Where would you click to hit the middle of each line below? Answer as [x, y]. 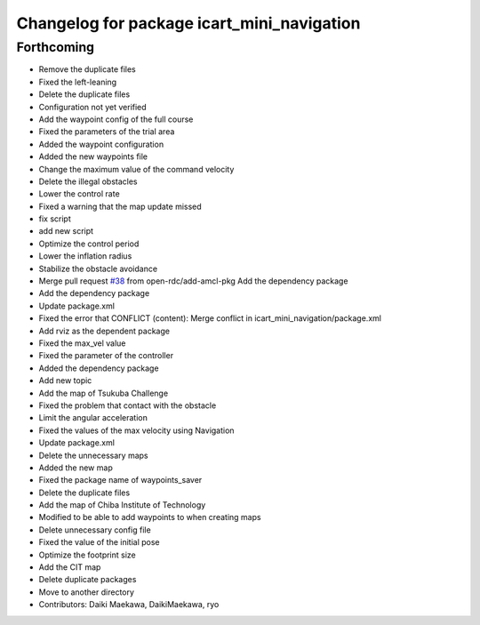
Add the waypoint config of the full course [116, 119]
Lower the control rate [79, 194]
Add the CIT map [70, 567]
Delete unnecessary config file [95, 530]
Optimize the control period [89, 244]
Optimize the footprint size [88, 555]
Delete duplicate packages [88, 580]
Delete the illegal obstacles [88, 181]
